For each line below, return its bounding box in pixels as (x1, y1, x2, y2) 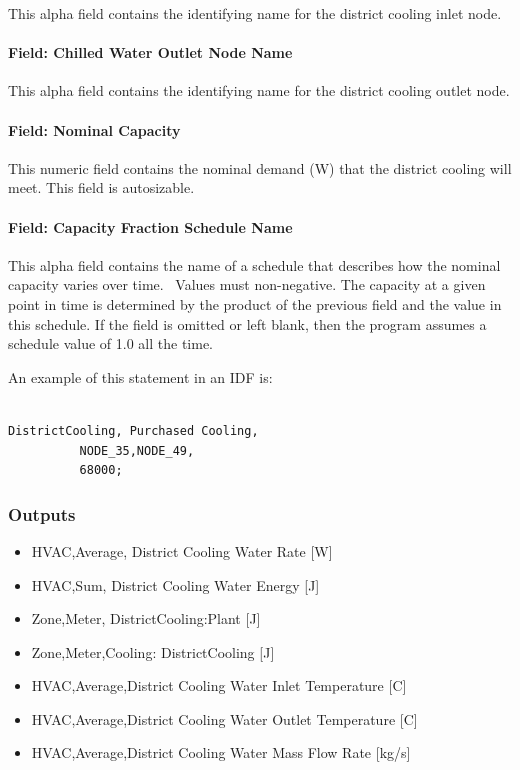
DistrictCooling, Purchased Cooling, (8, 423, 259, 438)
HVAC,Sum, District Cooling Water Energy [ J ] (31, 574, 320, 595)
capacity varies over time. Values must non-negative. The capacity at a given (8, 274, 486, 295)
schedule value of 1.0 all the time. (8, 333, 214, 354)
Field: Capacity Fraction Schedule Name (8, 216, 293, 237)
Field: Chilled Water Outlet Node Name (8, 42, 293, 63)
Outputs (8, 501, 76, 526)
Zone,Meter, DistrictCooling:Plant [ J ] (31, 608, 261, 629)
